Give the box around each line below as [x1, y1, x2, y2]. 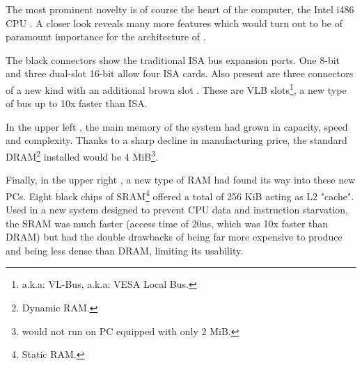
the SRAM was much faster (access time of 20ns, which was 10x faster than [6, 216, 329, 230]
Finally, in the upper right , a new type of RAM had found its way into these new [6, 172, 356, 187]
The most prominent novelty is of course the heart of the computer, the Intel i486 [6, 2, 354, 16]
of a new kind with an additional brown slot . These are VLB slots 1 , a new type [6, 80, 347, 97]
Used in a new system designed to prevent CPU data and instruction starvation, [6, 202, 348, 217]
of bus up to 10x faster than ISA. [6, 96, 148, 111]
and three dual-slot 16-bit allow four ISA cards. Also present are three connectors [6, 66, 354, 81]
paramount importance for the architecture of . [6, 29, 206, 44]
